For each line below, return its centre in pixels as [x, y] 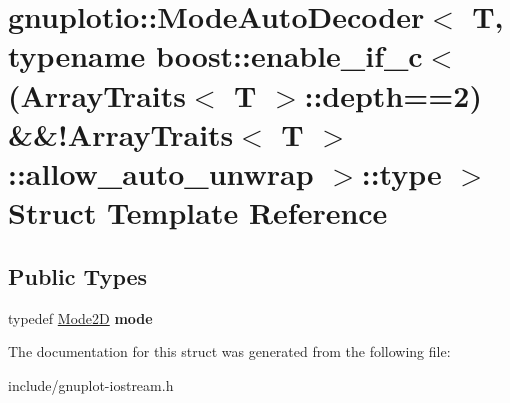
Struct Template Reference [198, 212]
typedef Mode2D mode [80, 317]
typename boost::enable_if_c [215, 55]
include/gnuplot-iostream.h [91, 384]
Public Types [78, 275]
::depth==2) [393, 94]
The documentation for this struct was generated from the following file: [229, 351]
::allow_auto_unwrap [161, 172]
